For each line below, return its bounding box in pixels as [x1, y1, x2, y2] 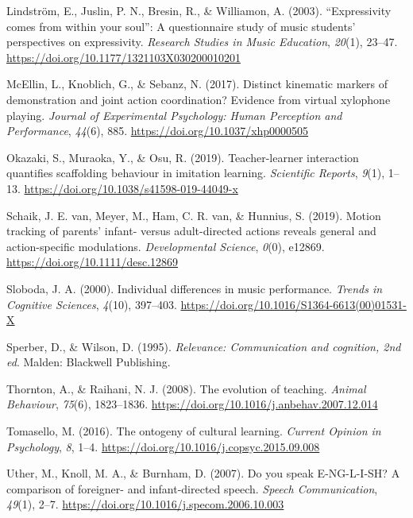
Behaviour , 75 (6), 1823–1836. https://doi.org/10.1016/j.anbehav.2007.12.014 [6, 396, 378, 412]
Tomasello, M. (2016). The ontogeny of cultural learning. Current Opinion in [6, 423, 381, 439]
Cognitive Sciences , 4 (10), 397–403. [6, 296, 177, 312]
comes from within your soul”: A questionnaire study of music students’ [6, 17, 356, 34]
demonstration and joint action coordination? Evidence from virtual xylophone [6, 91, 391, 107]
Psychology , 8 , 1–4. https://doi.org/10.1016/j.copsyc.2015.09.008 [6, 438, 320, 454]
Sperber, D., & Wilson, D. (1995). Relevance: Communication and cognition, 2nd [6, 338, 401, 354]
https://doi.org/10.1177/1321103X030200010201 [6, 48, 241, 65]
